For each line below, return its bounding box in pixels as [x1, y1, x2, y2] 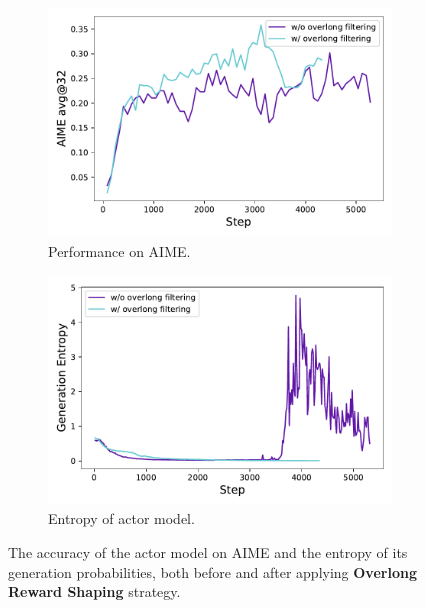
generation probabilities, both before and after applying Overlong [8, 561, 417, 582]
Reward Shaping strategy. [8, 581, 181, 602]
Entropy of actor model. [48, 508, 195, 529]
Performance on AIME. [48, 240, 191, 261]
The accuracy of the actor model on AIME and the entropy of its [8, 542, 408, 563]
